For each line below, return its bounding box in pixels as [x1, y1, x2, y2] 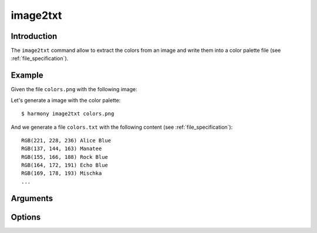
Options [11, 212, 41, 222]
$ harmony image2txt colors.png [21, 111, 114, 117]
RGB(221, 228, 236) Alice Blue [21, 137, 112, 144]
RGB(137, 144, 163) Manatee [21, 145, 102, 152]
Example [11, 71, 43, 81]
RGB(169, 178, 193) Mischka [21, 170, 102, 177]
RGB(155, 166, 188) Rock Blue [21, 154, 109, 160]
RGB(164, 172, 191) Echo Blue [21, 162, 109, 169]
